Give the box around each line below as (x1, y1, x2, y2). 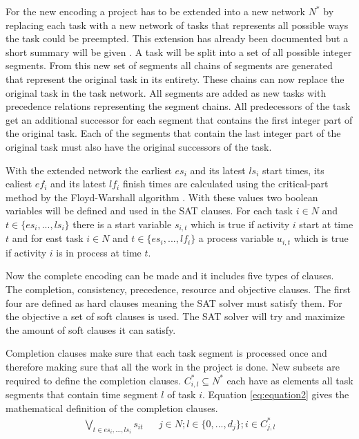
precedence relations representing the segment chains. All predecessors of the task (6, 99, 351, 113)
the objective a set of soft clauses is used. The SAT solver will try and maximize (6, 309, 345, 324)
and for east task (12, 231, 84, 245)
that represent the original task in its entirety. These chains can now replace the (6, 71, 345, 86)
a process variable (198, 231, 274, 245)
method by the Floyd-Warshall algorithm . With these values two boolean (6, 189, 318, 204)
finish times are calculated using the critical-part (122, 176, 329, 191)
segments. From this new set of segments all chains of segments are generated (6, 58, 333, 73)
